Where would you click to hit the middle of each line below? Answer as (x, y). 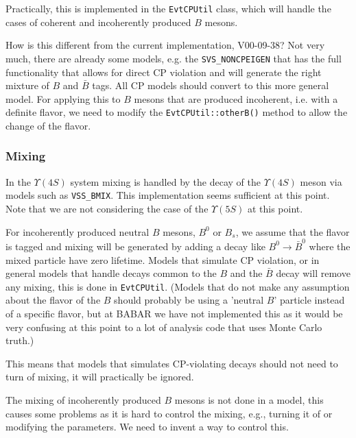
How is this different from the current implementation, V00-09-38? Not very (165, 45)
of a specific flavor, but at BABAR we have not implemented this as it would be (174, 313)
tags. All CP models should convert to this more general (211, 85)
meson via (321, 181)
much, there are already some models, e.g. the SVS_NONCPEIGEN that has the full (174, 58)
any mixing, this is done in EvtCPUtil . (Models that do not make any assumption (178, 286)
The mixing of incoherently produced (83, 399)
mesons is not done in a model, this (249, 399)
